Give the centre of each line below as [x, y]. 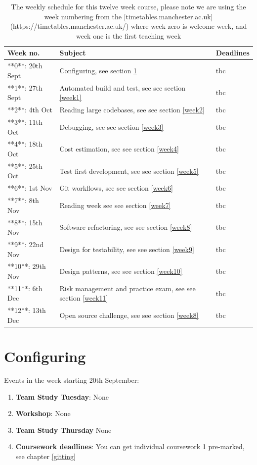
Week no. [24, 53]
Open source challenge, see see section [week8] [129, 315]
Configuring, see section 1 [98, 71]
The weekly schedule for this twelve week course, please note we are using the [128, 6]
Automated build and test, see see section [123, 87]
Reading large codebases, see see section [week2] [132, 110]
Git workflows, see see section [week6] [116, 188]
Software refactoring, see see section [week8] [126, 227]
